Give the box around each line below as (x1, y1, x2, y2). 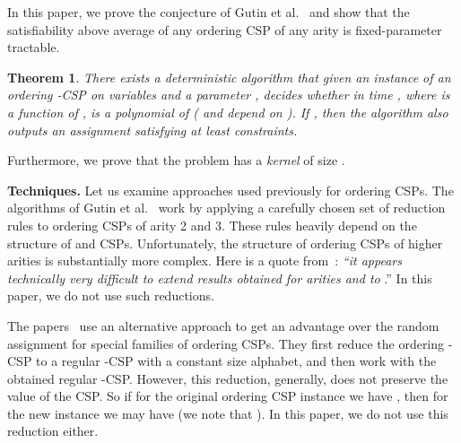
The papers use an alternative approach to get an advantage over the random (7, 316, 439, 334)
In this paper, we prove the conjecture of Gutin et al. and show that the (7, 3, 410, 21)
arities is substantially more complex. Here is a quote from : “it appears (7, 251, 402, 270)
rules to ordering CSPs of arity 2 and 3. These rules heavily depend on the (7, 215, 417, 234)
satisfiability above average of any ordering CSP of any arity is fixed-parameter (7, 20, 442, 39)
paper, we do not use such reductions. (7, 286, 214, 305)
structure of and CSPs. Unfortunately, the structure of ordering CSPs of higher (7, 233, 443, 252)
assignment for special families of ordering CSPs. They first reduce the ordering (7, 334, 445, 352)
